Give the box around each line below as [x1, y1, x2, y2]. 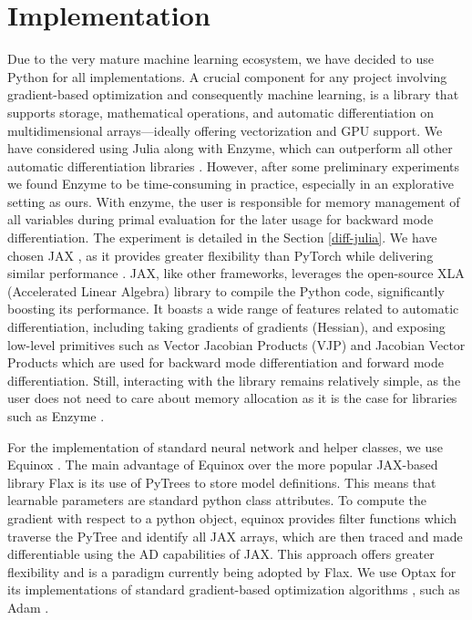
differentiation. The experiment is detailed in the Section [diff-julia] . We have [7, 228, 437, 247]
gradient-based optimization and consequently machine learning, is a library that [7, 85, 459, 104]
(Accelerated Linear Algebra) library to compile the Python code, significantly [7, 281, 445, 300]
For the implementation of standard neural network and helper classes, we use [7, 437, 443, 456]
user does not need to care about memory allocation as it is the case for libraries [7, 388, 457, 408]
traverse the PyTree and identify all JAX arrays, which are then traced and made [7, 526, 463, 545]
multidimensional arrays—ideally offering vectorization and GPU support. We [7, 120, 443, 139]
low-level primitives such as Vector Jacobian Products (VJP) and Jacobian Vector [7, 335, 466, 354]
